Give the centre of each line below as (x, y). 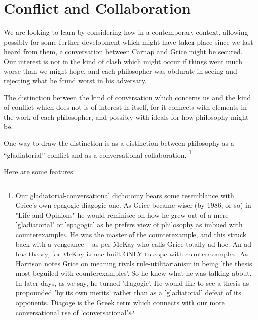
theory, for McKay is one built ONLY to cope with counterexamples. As (138, 254)
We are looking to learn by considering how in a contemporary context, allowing (126, 32)
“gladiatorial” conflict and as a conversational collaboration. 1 (98, 154)
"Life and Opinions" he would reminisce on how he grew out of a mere (122, 215)
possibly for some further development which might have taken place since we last (129, 41)
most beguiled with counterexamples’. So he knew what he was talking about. (133, 273)
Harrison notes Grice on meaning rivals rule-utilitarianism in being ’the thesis (134, 263)
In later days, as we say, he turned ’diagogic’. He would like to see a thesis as (132, 283)
